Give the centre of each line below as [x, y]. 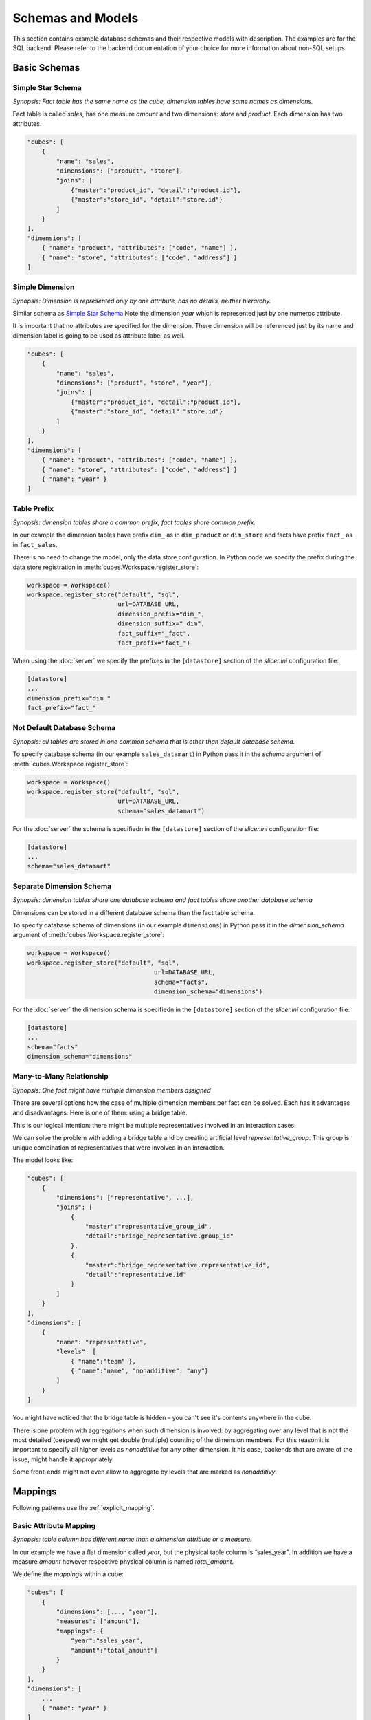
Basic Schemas [46, 68]
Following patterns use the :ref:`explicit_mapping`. [83, 1507]
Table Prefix [33, 508]
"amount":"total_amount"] [114, 1650]
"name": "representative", [101, 1342]
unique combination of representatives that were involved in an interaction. [119, 1147]
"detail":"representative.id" [136, 1275]
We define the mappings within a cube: [68, 1574]
